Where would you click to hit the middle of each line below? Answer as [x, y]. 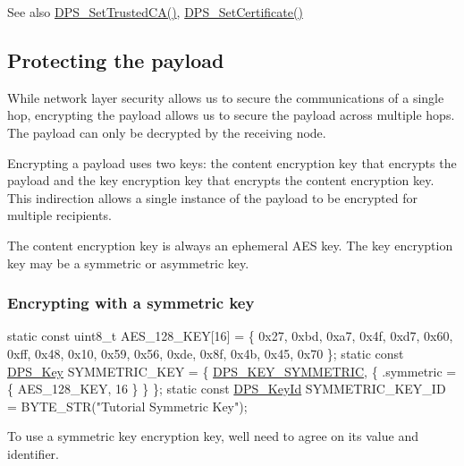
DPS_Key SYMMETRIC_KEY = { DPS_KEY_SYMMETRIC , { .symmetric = [232, 371]
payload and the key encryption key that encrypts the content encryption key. [221, 180]
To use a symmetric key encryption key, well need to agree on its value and [213, 436]
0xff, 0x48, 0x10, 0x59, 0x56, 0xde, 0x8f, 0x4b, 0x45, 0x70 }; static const [206, 353]
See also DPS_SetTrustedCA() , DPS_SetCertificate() [155, 12]
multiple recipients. [59, 215]
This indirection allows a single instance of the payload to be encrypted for [212, 197]
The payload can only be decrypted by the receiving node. [167, 132]
